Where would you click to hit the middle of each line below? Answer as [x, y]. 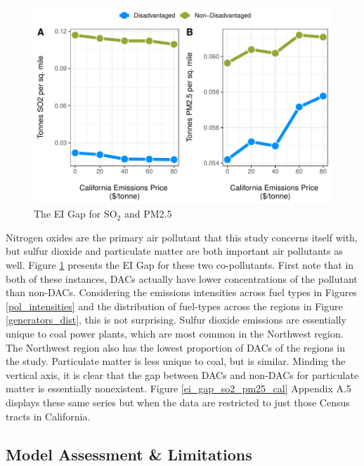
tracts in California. [48, 416]
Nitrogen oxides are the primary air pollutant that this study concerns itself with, [182, 237]
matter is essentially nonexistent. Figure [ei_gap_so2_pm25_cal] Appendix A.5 [178, 388]
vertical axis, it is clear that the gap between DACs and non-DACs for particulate [182, 374]
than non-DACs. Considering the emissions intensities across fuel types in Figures [181, 292]
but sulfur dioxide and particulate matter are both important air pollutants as [174, 251]
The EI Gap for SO [76, 214]
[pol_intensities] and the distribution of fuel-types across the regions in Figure [174, 306]
